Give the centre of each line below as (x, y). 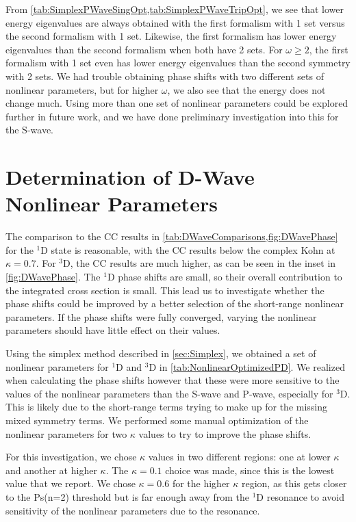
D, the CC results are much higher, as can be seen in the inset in (200, 263)
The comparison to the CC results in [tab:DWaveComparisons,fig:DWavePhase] (172, 236)
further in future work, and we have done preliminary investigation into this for (172, 116)
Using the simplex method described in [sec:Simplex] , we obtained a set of (161, 353)
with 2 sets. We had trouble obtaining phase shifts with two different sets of (165, 76)
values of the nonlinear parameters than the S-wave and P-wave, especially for (169, 393)
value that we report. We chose (71, 483)
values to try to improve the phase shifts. (225, 433)
